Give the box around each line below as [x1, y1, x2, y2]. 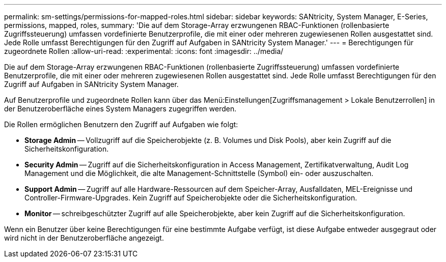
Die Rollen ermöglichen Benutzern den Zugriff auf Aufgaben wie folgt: [4, 120, 238, 129]
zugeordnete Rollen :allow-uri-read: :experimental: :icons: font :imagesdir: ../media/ [4, 47, 284, 55]
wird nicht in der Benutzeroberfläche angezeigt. [4, 234, 164, 242]
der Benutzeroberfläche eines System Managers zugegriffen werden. [4, 104, 237, 113]
